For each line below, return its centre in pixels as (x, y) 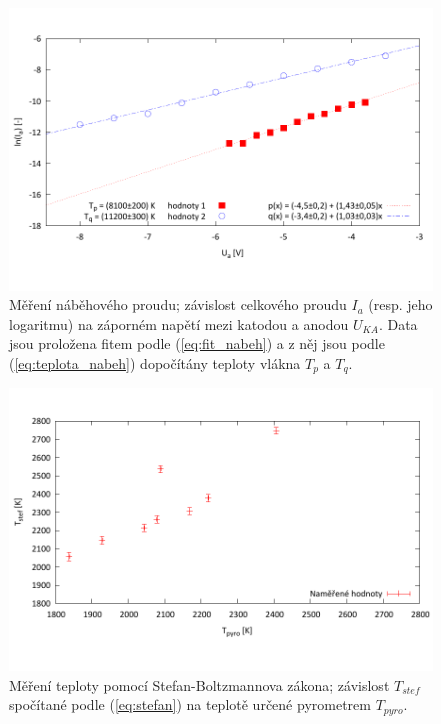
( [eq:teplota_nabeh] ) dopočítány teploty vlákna (155, 363)
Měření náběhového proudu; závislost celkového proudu (178, 304)
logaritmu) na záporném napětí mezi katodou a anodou (179, 323)
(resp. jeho (400, 304)
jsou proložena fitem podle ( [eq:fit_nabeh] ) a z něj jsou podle (197, 343)
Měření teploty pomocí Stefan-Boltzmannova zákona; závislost (199, 684)
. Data (398, 323)
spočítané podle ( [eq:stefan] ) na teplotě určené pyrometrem (190, 704)
